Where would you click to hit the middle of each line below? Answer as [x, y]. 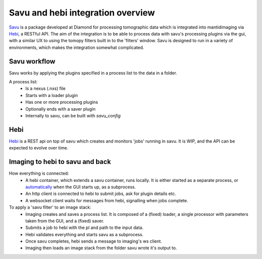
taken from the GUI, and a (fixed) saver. [65, 221]
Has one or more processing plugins [62, 102]
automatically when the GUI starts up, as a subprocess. [81, 187]
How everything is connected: [39, 173]
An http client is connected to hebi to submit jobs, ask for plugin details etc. [101, 194]
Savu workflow [32, 61]
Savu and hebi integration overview [82, 13]
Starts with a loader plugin [52, 95]
